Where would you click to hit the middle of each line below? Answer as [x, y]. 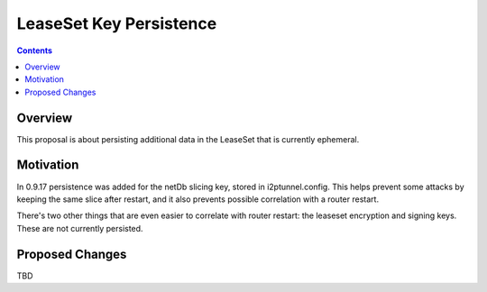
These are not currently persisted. [80, 228]
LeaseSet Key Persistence [117, 23]
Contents [35, 50]
